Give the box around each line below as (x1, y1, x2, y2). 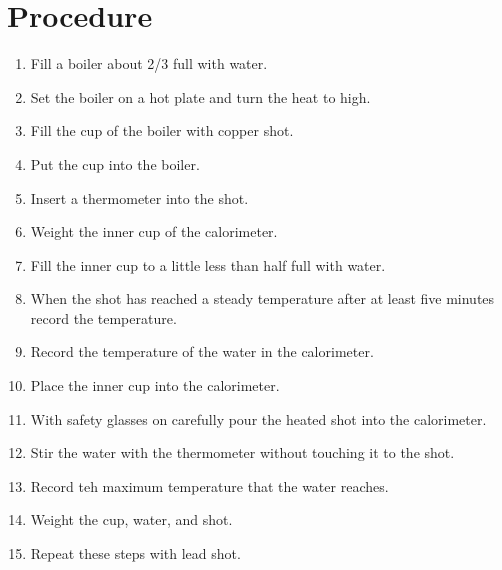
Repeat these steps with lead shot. (30, 543, 241, 564)
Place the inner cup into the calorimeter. (30, 375, 280, 396)
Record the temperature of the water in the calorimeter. (30, 341, 374, 362)
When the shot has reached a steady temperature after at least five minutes (30, 288, 495, 309)
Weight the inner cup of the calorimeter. (30, 221, 278, 242)
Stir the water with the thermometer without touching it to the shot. (30, 442, 455, 463)
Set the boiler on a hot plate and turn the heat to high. (30, 86, 371, 107)
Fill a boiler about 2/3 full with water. (30, 53, 268, 74)
